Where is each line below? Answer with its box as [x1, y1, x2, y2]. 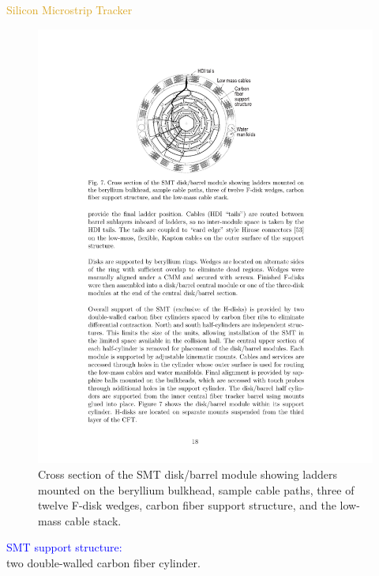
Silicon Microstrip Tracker [6, 2, 133, 17]
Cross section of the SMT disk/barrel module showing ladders [38, 466, 338, 483]
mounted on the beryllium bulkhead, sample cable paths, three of [38, 481, 355, 498]
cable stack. [65, 512, 122, 529]
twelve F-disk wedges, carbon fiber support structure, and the [38, 497, 336, 513]
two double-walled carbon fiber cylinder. [6, 555, 201, 571]
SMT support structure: [6, 539, 122, 555]
